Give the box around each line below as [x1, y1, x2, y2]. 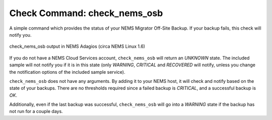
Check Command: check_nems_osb [9, 8, 163, 19]
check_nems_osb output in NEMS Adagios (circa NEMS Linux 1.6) [9, 43, 146, 50]
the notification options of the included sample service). [9, 69, 125, 75]
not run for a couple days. [9, 108, 63, 114]
